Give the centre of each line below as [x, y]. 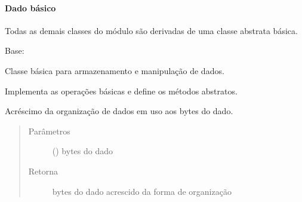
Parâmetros [49, 131]
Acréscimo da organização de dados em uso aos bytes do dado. [119, 111]
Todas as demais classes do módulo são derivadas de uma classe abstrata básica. [151, 30]
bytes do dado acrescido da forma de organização [142, 191]
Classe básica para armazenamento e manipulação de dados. [115, 70]
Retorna [43, 171]
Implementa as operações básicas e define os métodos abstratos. [121, 91]
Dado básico [30, 7]
